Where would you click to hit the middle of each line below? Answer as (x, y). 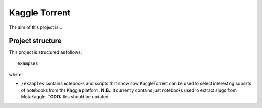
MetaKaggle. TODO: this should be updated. (65, 97)
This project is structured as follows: (45, 52)
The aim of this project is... (36, 27)
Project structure (35, 41)
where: (16, 75)
